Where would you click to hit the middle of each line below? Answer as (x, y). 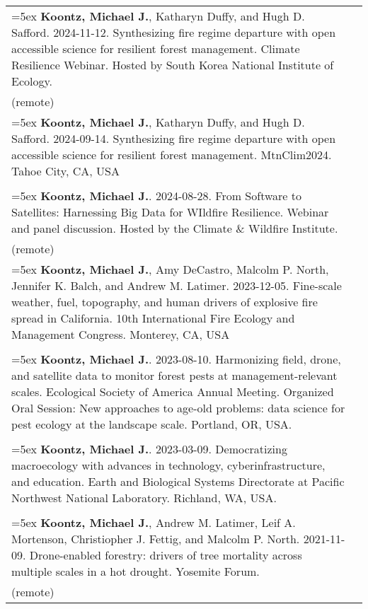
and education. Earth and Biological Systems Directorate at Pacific (178, 481)
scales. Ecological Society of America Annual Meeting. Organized (173, 391)
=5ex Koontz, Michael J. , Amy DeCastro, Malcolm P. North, (170, 269)
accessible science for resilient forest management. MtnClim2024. (172, 155)
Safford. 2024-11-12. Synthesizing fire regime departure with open (174, 32)
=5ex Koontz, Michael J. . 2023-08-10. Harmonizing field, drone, (176, 359)
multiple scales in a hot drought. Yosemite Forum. (136, 571)
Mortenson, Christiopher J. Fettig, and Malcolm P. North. (156, 539)
